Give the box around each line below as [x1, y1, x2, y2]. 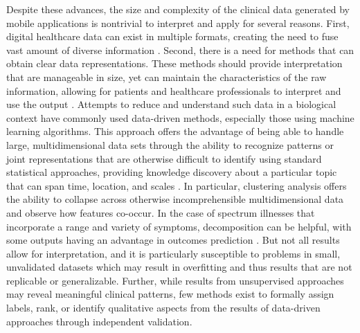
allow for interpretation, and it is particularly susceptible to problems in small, [6, 246, 341, 260]
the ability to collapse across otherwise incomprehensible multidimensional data [6, 192, 344, 206]
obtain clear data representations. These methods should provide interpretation [6, 56, 343, 71]
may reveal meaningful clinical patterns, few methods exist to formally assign [6, 287, 334, 301]
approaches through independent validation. [6, 314, 192, 328]
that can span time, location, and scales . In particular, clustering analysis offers [6, 178, 347, 192]
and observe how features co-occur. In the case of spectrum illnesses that [6, 205, 315, 219]
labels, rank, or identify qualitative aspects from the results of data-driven [6, 300, 321, 315]
